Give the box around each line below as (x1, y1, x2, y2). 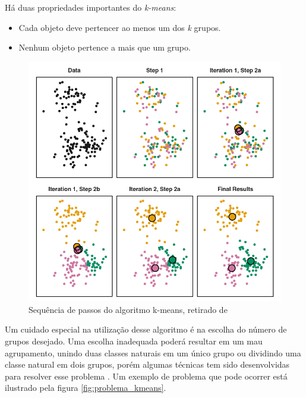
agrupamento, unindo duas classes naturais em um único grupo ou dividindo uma (5, 346, 301, 359)
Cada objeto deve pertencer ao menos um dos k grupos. (18, 21, 221, 33)
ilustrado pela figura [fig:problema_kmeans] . (5, 381, 166, 394)
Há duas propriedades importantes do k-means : (5, 1, 176, 13)
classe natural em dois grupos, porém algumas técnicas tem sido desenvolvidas (5, 358, 290, 371)
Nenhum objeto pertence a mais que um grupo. (18, 41, 191, 54)
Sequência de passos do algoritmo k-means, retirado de (29, 303, 228, 315)
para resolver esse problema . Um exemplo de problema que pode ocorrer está (5, 369, 288, 382)
